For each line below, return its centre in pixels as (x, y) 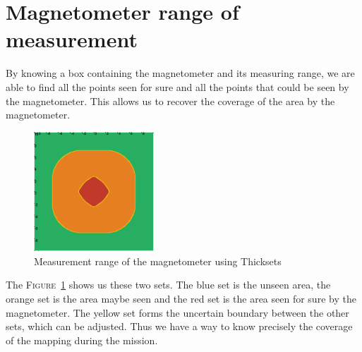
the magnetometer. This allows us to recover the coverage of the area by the (170, 101)
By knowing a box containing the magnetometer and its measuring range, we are (180, 73)
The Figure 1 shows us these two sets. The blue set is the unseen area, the (168, 285)
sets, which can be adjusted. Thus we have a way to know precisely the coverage (179, 326)
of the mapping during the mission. (82, 340)
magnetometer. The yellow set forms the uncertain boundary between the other (177, 312)
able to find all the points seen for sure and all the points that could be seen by (177, 86)
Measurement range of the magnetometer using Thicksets (158, 261)
